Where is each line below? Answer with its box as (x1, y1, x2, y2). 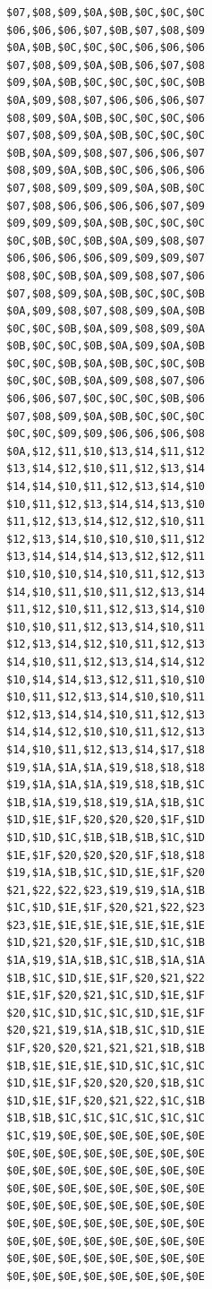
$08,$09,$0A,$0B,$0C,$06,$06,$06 (6, 164, 205, 177)
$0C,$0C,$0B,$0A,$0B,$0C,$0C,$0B (6, 357, 205, 370)
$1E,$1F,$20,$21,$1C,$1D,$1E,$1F (6, 989, 205, 1002)
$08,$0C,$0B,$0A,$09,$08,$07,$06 (6, 269, 205, 282)
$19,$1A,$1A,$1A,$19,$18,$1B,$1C (6, 778, 205, 792)
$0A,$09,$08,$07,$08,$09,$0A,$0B (6, 305, 205, 318)
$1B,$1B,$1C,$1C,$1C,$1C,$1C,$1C (6, 1112, 205, 1125)
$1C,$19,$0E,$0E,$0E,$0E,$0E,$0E (6, 1130, 205, 1142)
